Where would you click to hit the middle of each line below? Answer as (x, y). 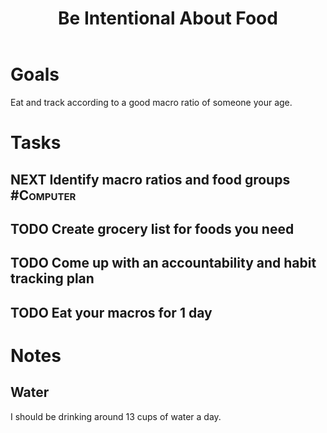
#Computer (43, 195)
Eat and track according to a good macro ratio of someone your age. (151, 102)
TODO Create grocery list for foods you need (152, 228)
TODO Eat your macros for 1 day (111, 312)
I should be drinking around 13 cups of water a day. (116, 416)
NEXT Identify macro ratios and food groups (150, 179)
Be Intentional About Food (168, 18)
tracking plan (52, 278)
